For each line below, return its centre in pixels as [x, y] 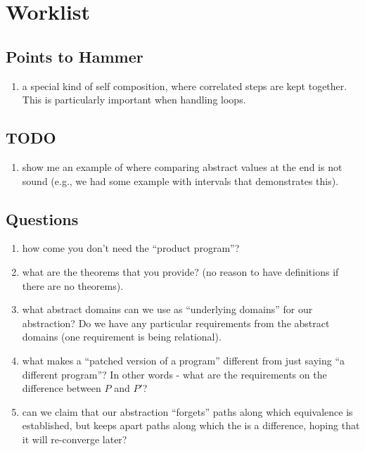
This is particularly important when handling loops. [134, 100]
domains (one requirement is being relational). [122, 337]
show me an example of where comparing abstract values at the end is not [182, 166]
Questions [42, 218]
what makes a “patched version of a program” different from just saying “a [183, 360]
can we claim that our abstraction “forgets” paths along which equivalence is [187, 411]
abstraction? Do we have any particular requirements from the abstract [176, 323]
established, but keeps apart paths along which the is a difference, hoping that [191, 425]
